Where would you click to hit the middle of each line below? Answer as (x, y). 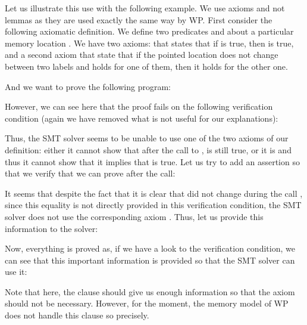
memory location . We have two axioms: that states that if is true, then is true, (149, 43)
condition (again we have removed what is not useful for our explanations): (142, 118)
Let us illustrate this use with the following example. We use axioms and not (145, 8)
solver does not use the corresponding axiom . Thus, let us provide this (134, 216)
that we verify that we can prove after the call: (90, 173)
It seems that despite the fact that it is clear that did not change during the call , (154, 193)
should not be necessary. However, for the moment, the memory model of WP (147, 303)
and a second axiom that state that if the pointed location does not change (142, 55)
